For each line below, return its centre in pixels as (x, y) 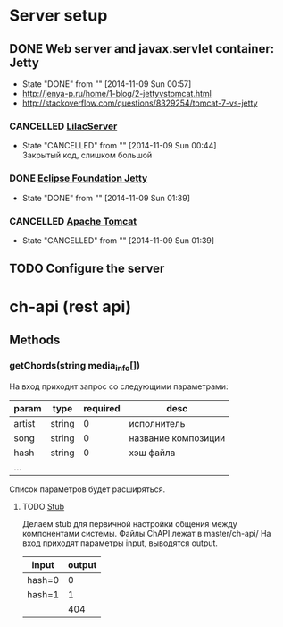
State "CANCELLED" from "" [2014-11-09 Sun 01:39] (118, 240)
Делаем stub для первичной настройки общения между (130, 524)
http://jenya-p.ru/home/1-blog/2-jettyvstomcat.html (117, 93)
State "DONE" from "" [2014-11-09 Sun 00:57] (107, 84)
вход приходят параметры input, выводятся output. (120, 543)
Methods (35, 339)
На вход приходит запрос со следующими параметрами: (119, 386)
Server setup (58, 16)
